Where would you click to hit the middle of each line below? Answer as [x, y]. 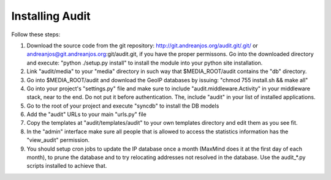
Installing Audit [51, 16]
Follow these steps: [36, 34]
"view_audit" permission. [58, 140]
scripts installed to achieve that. [67, 166]
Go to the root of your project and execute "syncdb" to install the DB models [123, 106]
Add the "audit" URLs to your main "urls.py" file [86, 114]
